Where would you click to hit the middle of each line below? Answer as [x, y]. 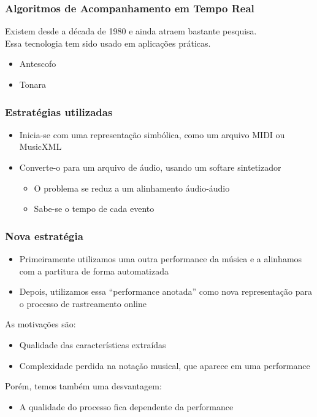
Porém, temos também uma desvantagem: [83, 386]
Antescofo [38, 64]
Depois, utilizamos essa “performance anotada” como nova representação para [166, 291]
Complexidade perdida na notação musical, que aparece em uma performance [165, 365]
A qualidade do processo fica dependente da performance [126, 406]
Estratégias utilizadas [59, 111]
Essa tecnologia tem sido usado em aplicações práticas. [108, 43]
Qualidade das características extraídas [93, 344]
